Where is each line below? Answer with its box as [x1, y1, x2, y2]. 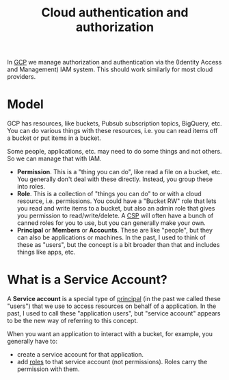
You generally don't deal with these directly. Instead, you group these [16, 175, 213, 183]
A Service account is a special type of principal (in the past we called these [7, 295, 221, 303]
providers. [7, 73, 36, 81]
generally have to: [7, 337, 58, 346]
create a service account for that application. [16, 351, 144, 359]
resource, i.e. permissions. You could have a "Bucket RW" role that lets [16, 197, 217, 205]
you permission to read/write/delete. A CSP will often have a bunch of [16, 211, 214, 220]
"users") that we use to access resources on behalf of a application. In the [7, 302, 217, 310]
